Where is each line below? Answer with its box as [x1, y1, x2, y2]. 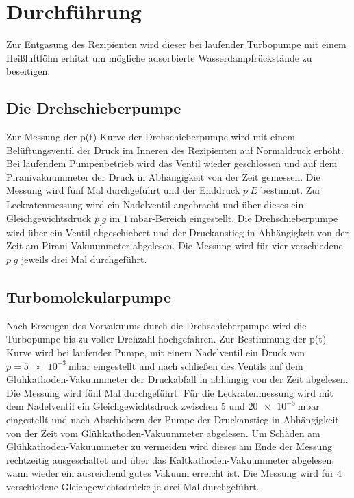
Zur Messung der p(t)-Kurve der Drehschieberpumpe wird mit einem [6, 129, 295, 144]
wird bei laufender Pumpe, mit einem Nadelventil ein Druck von [35, 345, 305, 360]
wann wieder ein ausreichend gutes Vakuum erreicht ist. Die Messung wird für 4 [6, 466, 342, 480]
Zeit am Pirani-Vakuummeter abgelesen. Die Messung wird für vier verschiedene [6, 238, 343, 253]
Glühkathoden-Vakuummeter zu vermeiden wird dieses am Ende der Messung [6, 439, 332, 453]
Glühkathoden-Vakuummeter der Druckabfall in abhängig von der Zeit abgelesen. [6, 372, 349, 386]
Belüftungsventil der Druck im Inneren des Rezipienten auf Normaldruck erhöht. [6, 142, 344, 157]
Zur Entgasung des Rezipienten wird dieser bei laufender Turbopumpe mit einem [6, 37, 346, 51]
